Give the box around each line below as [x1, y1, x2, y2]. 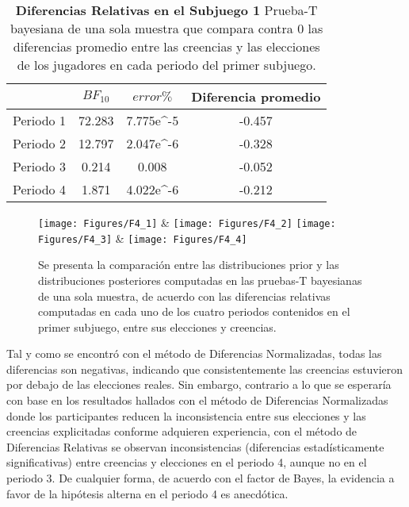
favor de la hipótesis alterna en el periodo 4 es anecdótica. [6, 485, 289, 501]
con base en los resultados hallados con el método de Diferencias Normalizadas [6, 392, 388, 409]
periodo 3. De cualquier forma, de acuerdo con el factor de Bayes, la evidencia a [6, 470, 395, 486]
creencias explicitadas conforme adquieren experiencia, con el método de [6, 423, 357, 440]
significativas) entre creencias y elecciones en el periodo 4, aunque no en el [6, 454, 367, 471]
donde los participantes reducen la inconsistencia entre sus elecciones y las [6, 407, 366, 424]
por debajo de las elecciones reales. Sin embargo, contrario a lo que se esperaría [6, 376, 392, 393]
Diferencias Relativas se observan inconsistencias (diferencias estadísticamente [6, 438, 384, 455]
